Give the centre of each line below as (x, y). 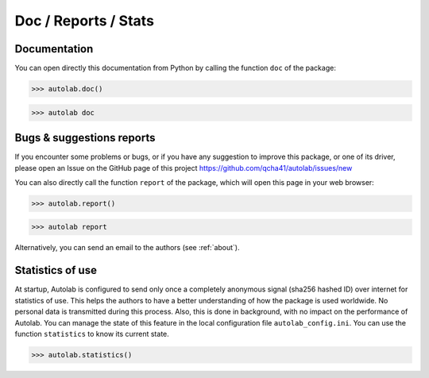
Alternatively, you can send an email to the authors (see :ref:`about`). (127, 248)
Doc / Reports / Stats (85, 21)
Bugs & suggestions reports (85, 138)
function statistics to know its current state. (92, 334)
